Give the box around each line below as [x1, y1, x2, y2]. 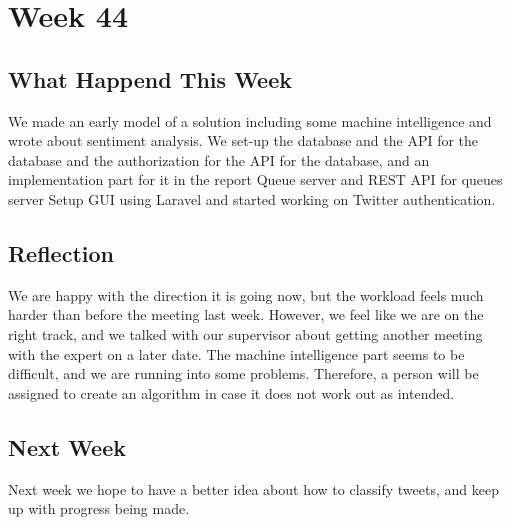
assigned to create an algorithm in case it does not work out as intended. [8, 382, 455, 403]
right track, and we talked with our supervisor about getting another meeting [8, 323, 483, 344]
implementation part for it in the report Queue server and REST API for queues [8, 169, 503, 190]
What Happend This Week [8, 63, 292, 94]
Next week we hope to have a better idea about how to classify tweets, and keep [8, 478, 499, 499]
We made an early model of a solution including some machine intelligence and [8, 110, 492, 131]
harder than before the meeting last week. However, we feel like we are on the [8, 304, 484, 325]
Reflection [8, 237, 114, 268]
